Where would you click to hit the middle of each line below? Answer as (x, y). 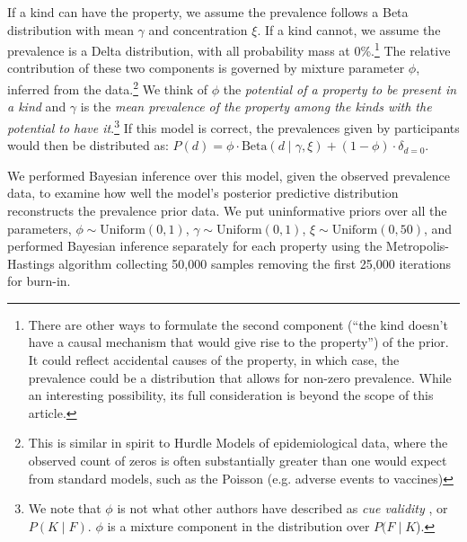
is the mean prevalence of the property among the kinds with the (256, 107)
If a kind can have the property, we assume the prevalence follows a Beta (208, 12)
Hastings (31, 263)
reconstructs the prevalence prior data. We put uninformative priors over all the (227, 210)
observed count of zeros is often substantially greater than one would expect (238, 461)
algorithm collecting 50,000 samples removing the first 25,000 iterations (255, 263)
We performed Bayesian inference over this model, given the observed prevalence (229, 175)
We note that (65, 508)
